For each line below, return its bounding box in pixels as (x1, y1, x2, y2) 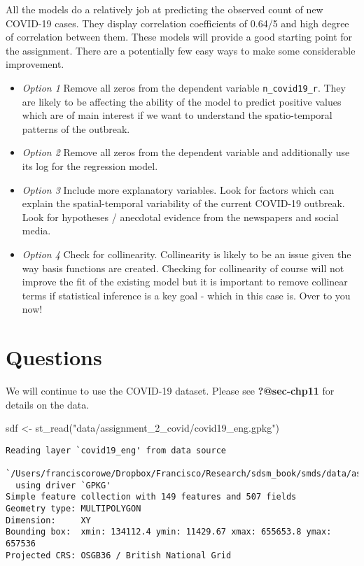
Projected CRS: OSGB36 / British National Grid (6, 550, 232, 560)
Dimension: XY (6, 515, 91, 525)
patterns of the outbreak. (22, 121, 130, 136)
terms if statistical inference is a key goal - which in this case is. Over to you (22, 288, 351, 302)
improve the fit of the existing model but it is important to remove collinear (22, 274, 348, 289)
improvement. (6, 57, 64, 71)
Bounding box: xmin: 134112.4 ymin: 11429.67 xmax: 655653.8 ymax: (6, 527, 332, 537)
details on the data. (6, 397, 90, 411)
